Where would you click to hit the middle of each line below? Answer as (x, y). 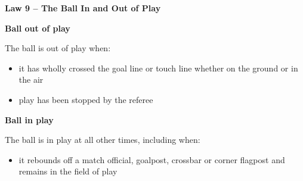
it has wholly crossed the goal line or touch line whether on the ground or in (158, 68)
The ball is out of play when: (58, 48)
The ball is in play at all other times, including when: (103, 140)
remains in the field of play (68, 171)
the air (31, 79)
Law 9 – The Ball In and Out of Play (83, 8)
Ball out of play (38, 28)
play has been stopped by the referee (86, 99)
